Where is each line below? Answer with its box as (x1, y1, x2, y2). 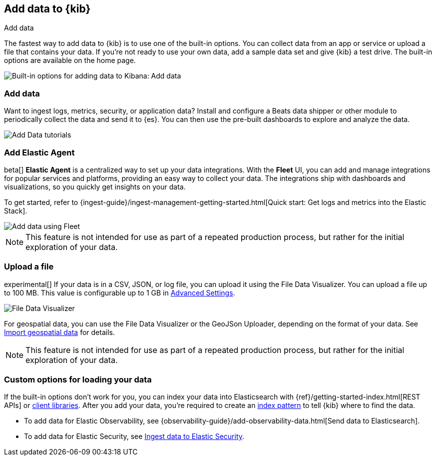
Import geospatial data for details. (4, 327, 115, 336)
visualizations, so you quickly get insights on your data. (4, 182, 186, 191)
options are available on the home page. (4, 56, 136, 65)
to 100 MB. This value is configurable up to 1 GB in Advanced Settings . (4, 288, 235, 297)
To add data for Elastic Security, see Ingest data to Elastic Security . (24, 432, 245, 441)
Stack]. (4, 206, 27, 215)
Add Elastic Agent (4, 147, 75, 157)
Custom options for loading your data (4, 374, 152, 385)
